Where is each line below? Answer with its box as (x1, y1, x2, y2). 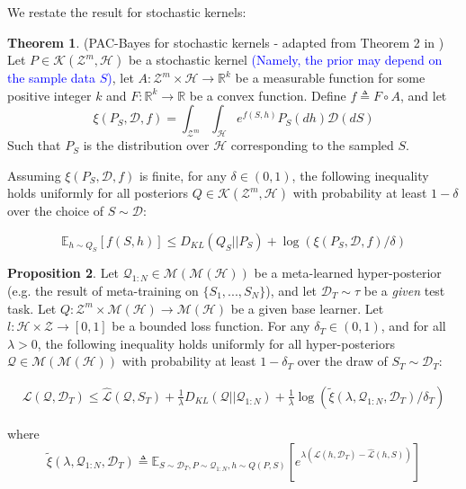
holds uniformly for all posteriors (7, 183, 189, 202)
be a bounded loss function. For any (112, 316, 310, 335)
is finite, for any (139, 165, 227, 184)
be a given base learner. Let (230, 298, 384, 317)
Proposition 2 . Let (7, 263, 120, 282)
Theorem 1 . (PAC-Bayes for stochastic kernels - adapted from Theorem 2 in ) (7, 32, 444, 51)
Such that (7, 136, 61, 155)
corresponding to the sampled (230, 136, 394, 155)
